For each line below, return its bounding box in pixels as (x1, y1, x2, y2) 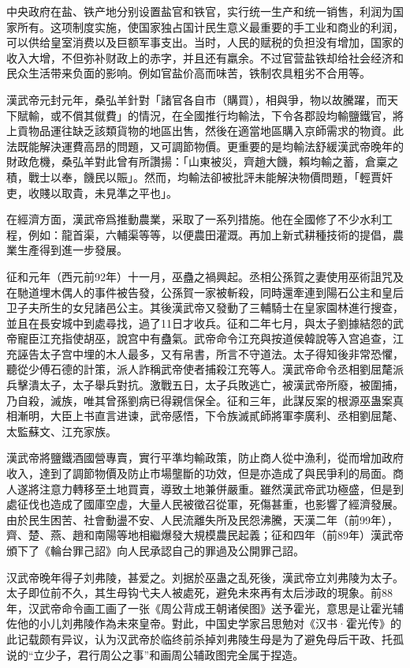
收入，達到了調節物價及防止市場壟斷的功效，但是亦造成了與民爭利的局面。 (6, 465, 393, 482)
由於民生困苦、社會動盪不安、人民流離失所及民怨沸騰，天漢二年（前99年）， (6, 511, 398, 527)
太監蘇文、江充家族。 (6, 422, 117, 439)
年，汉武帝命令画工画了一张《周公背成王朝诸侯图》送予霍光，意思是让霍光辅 (6, 599, 404, 616)
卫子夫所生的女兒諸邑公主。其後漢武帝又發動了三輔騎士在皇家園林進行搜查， (6, 299, 404, 316)
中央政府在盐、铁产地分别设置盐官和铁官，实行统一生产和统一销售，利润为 (6, 3, 393, 19)
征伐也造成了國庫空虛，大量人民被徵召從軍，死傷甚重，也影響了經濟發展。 (17, 496, 404, 512)
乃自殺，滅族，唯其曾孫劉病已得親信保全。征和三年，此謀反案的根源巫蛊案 (6, 392, 393, 408)
